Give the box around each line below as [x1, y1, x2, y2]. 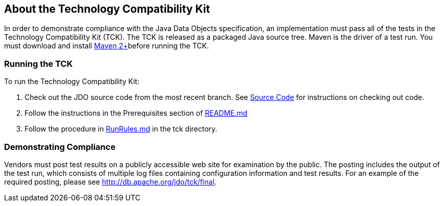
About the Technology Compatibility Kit [4, 3, 210, 15]
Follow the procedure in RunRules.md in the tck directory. [25, 124, 218, 134]
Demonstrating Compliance [4, 141, 115, 152]
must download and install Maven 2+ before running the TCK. [4, 41, 209, 50]
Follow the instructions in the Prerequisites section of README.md [25, 109, 248, 118]
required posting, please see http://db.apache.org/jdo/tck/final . [4, 177, 217, 186]
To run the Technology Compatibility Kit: [4, 77, 139, 86]
